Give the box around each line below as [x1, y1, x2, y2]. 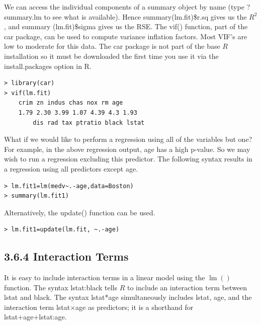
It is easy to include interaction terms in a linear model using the [4, 272, 205, 283]
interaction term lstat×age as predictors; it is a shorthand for [4, 301, 194, 312]
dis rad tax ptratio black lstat [33, 119, 145, 126]
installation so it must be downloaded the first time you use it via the [4, 50, 219, 61]
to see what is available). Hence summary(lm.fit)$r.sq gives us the [44, 11, 247, 22]
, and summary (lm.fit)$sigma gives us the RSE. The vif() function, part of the [4, 21, 248, 32]
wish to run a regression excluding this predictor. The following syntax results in [4, 153, 252, 164]
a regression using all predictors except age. [4, 163, 138, 174]
